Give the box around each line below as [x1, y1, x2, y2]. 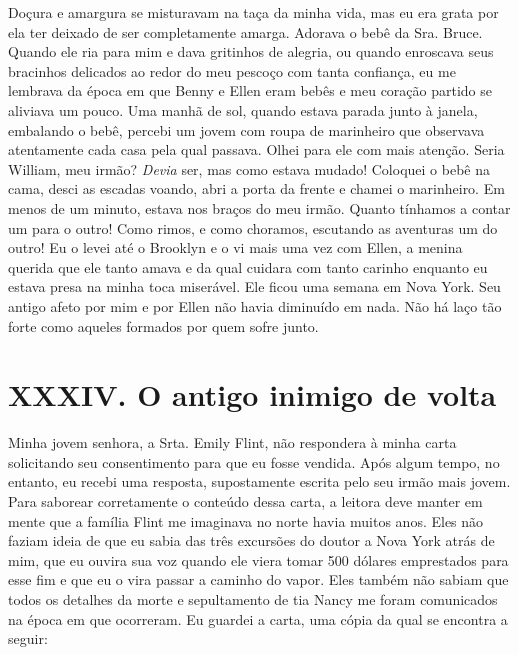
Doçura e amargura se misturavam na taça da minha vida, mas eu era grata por [8, 2, 499, 22]
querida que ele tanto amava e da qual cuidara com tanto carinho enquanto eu [8, 256, 488, 277]
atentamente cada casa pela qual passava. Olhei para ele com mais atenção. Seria [8, 139, 505, 160]
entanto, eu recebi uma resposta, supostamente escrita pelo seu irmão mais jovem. [8, 471, 511, 492]
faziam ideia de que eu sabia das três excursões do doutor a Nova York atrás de [8, 530, 495, 551]
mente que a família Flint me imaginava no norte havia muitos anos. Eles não [8, 510, 484, 531]
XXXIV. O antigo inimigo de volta [8, 374, 497, 415]
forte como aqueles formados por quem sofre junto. [8, 315, 319, 336]
